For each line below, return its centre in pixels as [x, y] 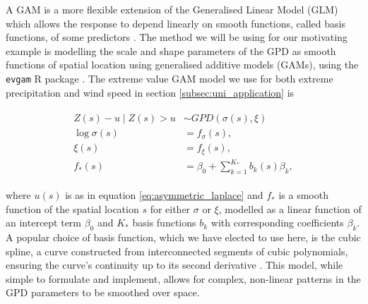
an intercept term [44, 223]
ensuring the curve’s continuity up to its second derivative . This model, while [174, 265]
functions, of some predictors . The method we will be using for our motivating [177, 37]
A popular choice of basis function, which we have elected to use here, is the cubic [183, 237]
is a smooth [303, 195]
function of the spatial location [72, 208]
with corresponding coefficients [277, 223]
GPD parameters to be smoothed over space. [103, 292]
